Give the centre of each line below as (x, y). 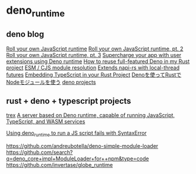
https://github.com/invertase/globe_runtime (59, 165)
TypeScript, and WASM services (46, 122)
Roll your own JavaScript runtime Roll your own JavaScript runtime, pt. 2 (95, 49)
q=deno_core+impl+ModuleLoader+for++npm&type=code (78, 159)
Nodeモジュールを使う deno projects (51, 82)
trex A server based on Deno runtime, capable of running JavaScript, (91, 115)
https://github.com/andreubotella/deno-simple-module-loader (82, 146)
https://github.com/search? (39, 153)
